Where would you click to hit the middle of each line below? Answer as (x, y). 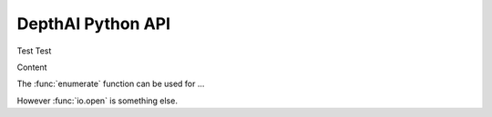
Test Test (34, 51)
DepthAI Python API (94, 24)
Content (32, 67)
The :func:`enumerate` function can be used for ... (111, 84)
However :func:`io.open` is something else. (97, 101)
